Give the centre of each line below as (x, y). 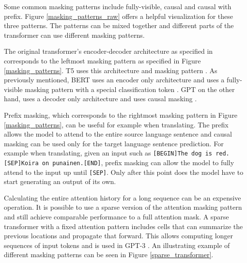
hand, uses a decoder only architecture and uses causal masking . (100, 99)
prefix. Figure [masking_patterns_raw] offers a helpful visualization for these (118, 16)
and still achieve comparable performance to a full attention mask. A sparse (116, 217)
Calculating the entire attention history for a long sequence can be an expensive (123, 197)
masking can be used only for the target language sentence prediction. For (114, 143)
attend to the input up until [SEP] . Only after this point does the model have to (124, 172)
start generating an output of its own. (60, 181)
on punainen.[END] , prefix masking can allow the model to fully (138, 162)
